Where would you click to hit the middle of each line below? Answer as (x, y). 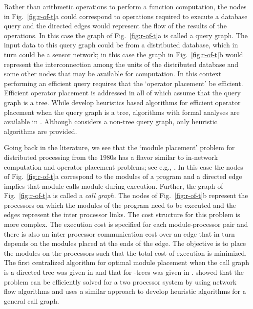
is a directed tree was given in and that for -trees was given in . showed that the (124, 272)
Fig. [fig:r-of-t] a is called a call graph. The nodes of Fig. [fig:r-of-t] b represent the (126, 195)
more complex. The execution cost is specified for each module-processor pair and (126, 224)
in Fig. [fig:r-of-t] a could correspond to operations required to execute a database (126, 16)
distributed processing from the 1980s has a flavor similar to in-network (111, 157)
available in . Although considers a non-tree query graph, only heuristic (111, 121)
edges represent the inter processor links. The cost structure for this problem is (122, 214)
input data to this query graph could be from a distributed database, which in (121, 45)
